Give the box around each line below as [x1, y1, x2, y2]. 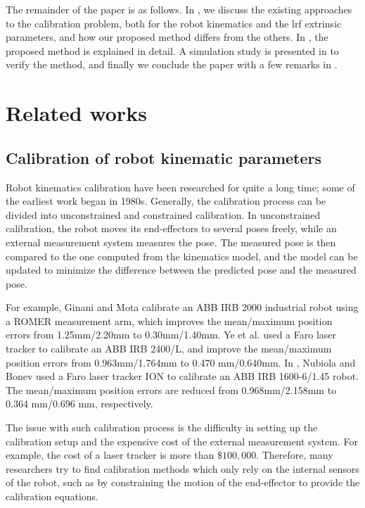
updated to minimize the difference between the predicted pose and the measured [6, 262, 357, 277]
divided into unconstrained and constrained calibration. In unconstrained [6, 207, 321, 222]
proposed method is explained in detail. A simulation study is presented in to [6, 43, 339, 58]
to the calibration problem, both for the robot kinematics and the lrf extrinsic [6, 15, 342, 30]
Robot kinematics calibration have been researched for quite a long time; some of [6, 179, 355, 194]
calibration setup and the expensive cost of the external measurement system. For [6, 433, 358, 448]
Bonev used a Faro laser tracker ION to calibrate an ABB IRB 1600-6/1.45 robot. [6, 369, 359, 383]
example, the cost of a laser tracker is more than [6, 447, 214, 462]
